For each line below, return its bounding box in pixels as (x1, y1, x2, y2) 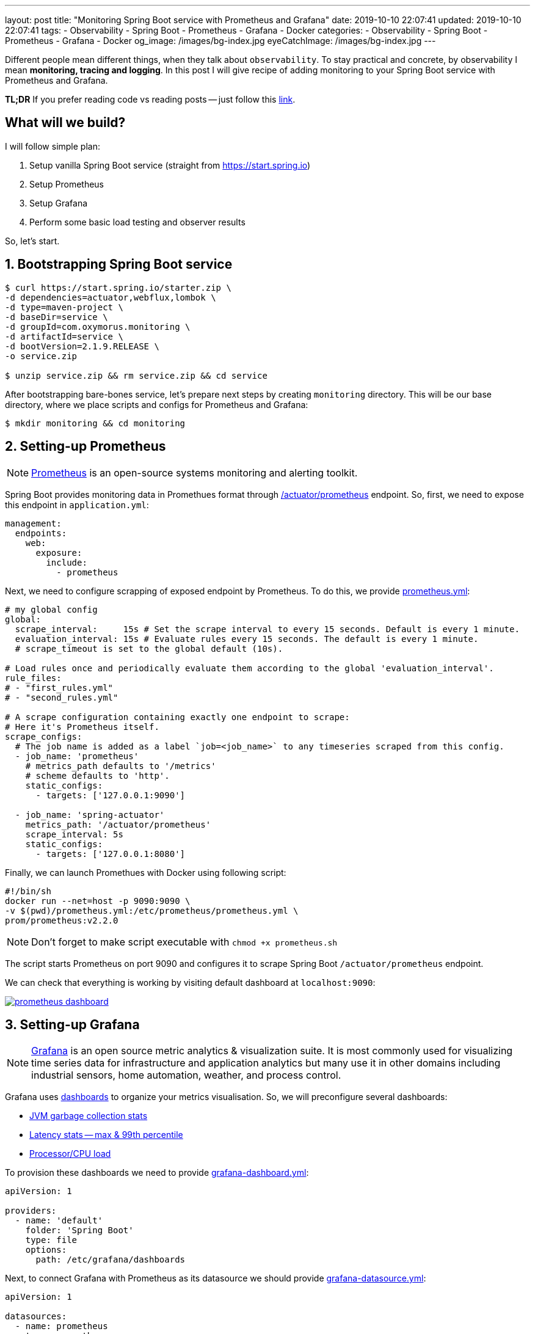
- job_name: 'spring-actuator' (15, 809, 165, 820)
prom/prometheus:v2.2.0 (5, 915, 118, 925)
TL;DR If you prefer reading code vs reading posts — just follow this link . (5, 94, 296, 104)
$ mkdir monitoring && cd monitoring (5, 418, 186, 428)
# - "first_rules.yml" (5, 682, 114, 693)
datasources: (5, 1311, 67, 1322)
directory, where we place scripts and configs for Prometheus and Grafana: (5, 399, 308, 410)
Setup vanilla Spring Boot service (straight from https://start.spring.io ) (29, 159, 311, 170)
